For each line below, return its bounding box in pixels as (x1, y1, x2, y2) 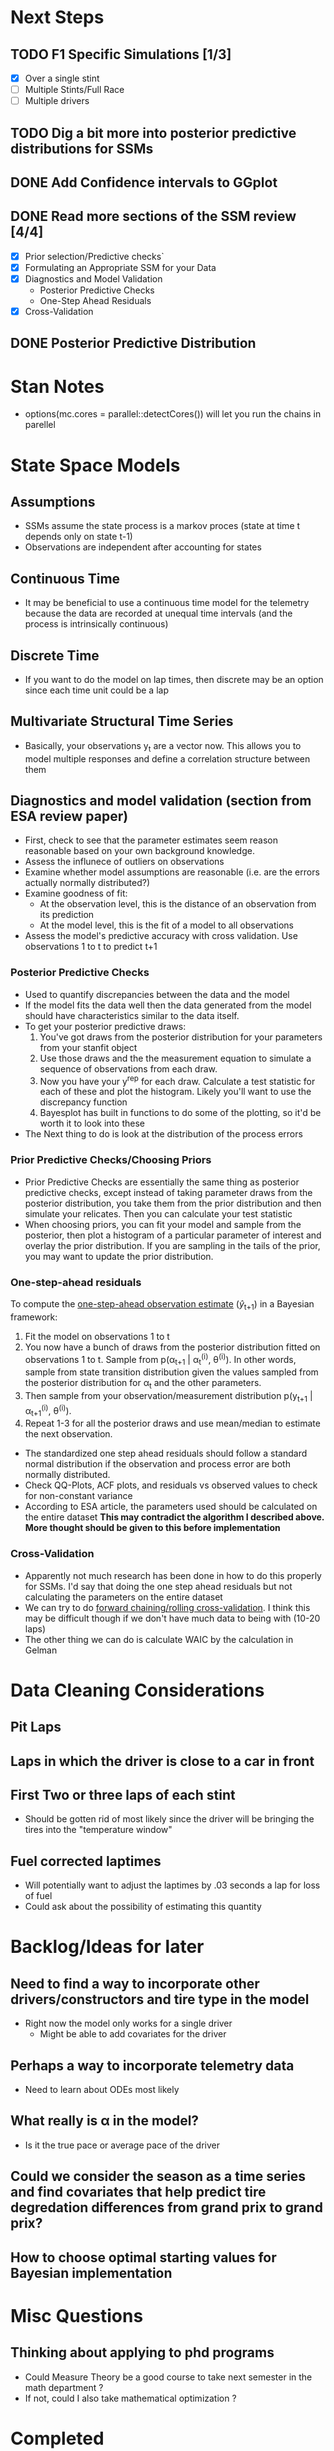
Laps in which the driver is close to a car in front (10, 1752, 315, 1770)
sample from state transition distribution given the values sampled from (24, 1366, 319, 1378)
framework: (10, 1311, 58, 1323)
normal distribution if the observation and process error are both (24, 1458, 291, 1470)
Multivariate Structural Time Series (10, 713, 234, 730)
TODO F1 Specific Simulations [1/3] (10, 46, 232, 63)
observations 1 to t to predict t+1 (24, 941, 158, 953)
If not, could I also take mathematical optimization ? (24, 2392, 237, 2404)
